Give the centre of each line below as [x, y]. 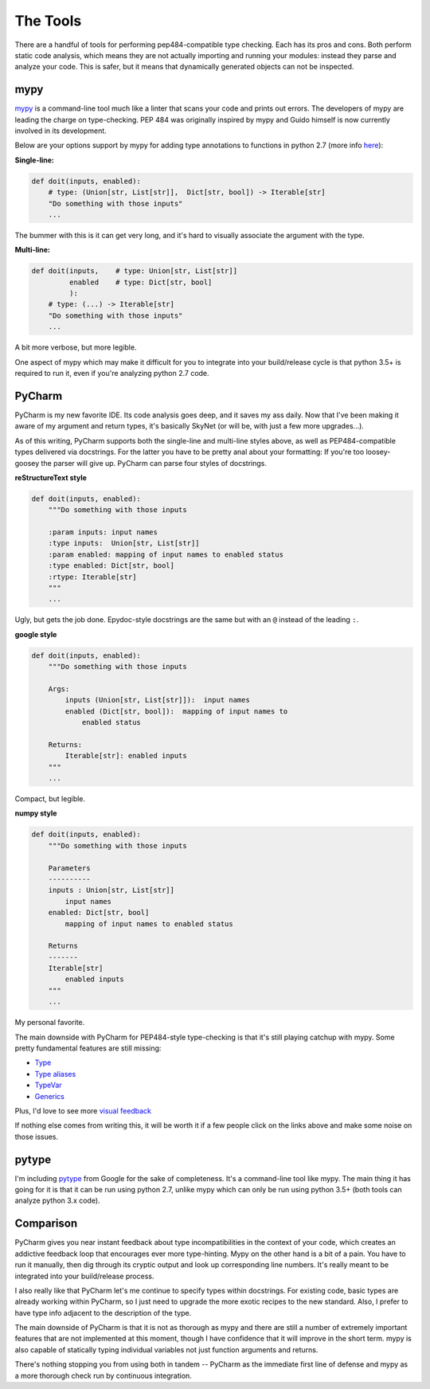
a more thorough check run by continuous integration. [104, 1375]
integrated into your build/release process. [84, 1276]
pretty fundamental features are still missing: [88, 1048]
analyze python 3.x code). [57, 1201]
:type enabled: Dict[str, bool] [111, 566]
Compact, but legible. [50, 799]
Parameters [69, 868]
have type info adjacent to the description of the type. [103, 1313]
